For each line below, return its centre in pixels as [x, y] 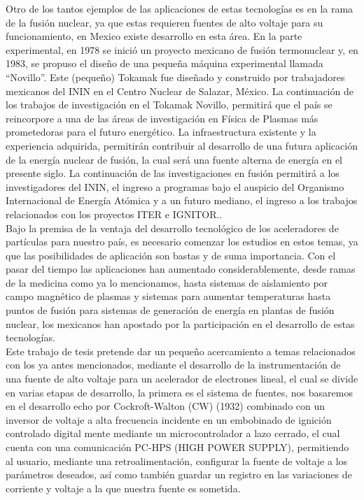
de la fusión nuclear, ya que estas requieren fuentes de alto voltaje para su [164, 22]
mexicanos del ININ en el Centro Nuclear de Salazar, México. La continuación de [180, 91]
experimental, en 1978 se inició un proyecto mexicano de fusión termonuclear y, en [182, 49]
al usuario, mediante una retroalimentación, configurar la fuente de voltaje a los [177, 460]
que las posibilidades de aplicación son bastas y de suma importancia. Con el [171, 255]
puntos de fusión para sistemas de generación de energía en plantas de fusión [170, 310]
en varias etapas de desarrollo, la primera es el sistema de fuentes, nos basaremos [179, 392]
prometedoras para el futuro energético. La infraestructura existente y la [161, 132]
